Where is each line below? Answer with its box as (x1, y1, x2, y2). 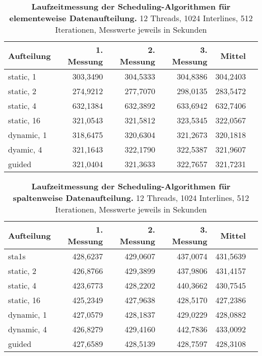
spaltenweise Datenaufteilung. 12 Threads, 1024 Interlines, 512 (13, 192, 249, 203)
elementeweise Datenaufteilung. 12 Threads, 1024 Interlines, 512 (9, 12, 253, 24)
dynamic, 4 (8, 323, 47, 335)
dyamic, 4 (8, 144, 42, 155)
